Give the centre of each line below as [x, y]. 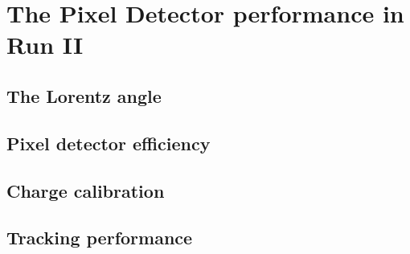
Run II [45, 45]
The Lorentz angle [84, 95]
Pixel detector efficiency [109, 143]
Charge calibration [86, 190]
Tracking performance [100, 238]
